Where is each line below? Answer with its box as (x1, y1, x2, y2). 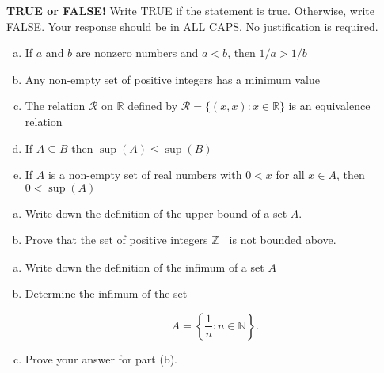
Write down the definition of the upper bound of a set (25, 204, 287, 221)
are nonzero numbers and (75, 44, 199, 61)
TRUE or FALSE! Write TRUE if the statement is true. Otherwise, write (6, 2, 374, 18)
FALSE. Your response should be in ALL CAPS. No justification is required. (6, 17, 378, 34)
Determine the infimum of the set (25, 285, 188, 302)
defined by (127, 97, 178, 114)
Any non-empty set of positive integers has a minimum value (25, 70, 320, 87)
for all (276, 166, 305, 183)
